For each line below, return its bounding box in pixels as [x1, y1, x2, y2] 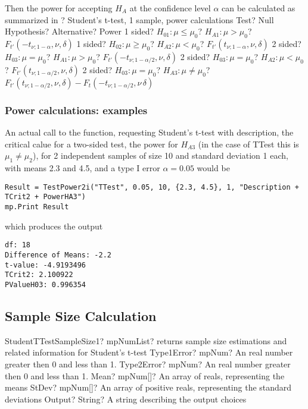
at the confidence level [129, 2, 211, 14]
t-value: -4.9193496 [5, 260, 86, 269]
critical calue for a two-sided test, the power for [5, 137, 178, 150]
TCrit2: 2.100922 [5, 270, 73, 279]
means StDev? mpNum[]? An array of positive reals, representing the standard [5, 381, 292, 394]
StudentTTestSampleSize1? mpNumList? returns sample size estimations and [5, 334, 287, 347]
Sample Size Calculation [5, 307, 157, 325]
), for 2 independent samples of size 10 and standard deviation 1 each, [32, 149, 288, 162]
